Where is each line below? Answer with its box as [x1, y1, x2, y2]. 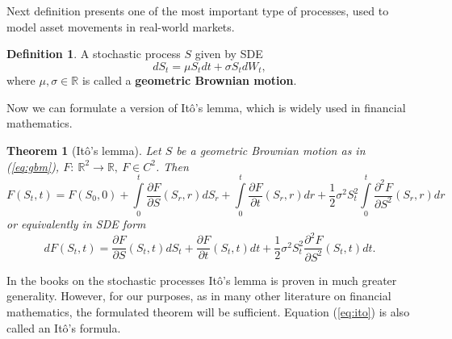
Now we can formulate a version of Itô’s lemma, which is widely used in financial [6, 98, 406, 115]
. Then [156, 157, 189, 174]
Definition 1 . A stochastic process [6, 45, 181, 62]
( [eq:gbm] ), [6, 157, 60, 174]
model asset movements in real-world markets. [6, 18, 235, 35]
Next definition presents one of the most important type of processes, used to [6, 2, 389, 19]
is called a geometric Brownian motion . [82, 72, 297, 89]
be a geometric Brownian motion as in [176, 142, 366, 159]
